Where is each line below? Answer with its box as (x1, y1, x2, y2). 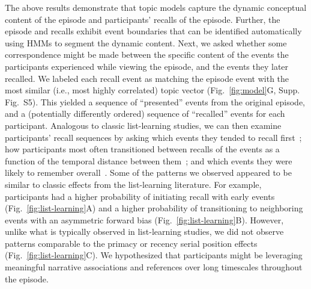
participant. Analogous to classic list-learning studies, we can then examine (5, 119, 282, 131)
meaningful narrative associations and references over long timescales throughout (5, 261, 303, 273)
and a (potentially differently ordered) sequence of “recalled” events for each (5, 107, 285, 120)
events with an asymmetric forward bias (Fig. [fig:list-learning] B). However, (5, 213, 284, 226)
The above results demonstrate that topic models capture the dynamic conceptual (5, 1, 307, 13)
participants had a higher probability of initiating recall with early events (5, 190, 275, 202)
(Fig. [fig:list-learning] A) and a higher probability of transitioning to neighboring (5, 202, 303, 214)
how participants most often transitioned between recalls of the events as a (5, 143, 280, 155)
